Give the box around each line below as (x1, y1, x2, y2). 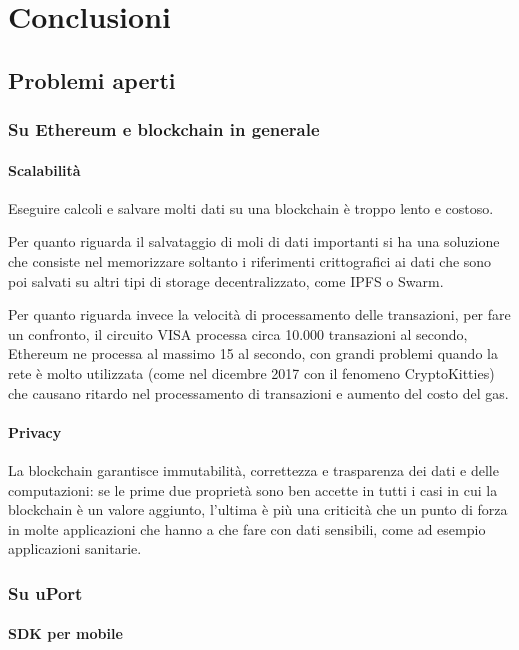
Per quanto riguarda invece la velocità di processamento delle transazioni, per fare (8, 304, 511, 325)
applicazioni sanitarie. (8, 538, 142, 559)
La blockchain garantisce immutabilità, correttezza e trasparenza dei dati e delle (8, 459, 499, 480)
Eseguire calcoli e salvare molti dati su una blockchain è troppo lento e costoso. (8, 197, 494, 218)
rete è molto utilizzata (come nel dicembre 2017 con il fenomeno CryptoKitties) (8, 362, 495, 383)
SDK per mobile (8, 623, 123, 644)
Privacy (8, 421, 62, 442)
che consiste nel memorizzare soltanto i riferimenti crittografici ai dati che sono (8, 250, 492, 271)
